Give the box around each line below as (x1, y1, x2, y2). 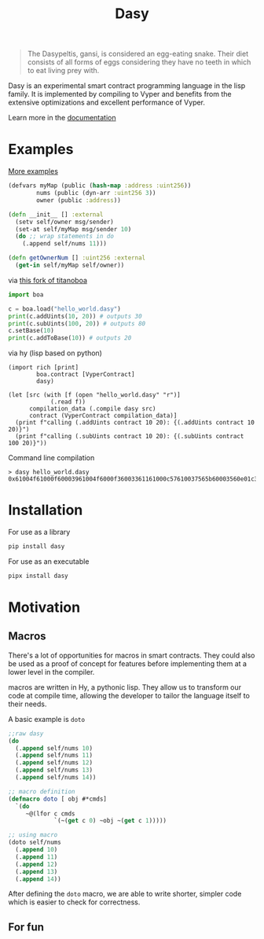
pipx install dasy (8, 572, 68, 580)
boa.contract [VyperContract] (36, 370, 135, 378)
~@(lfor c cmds (25, 809, 76, 818)
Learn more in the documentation (8, 113, 116, 123)
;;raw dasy (8, 729, 44, 738)
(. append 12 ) (15, 860, 58, 868)
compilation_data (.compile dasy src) (28, 405, 156, 413)
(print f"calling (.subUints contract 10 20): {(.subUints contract (15, 433, 244, 440)
